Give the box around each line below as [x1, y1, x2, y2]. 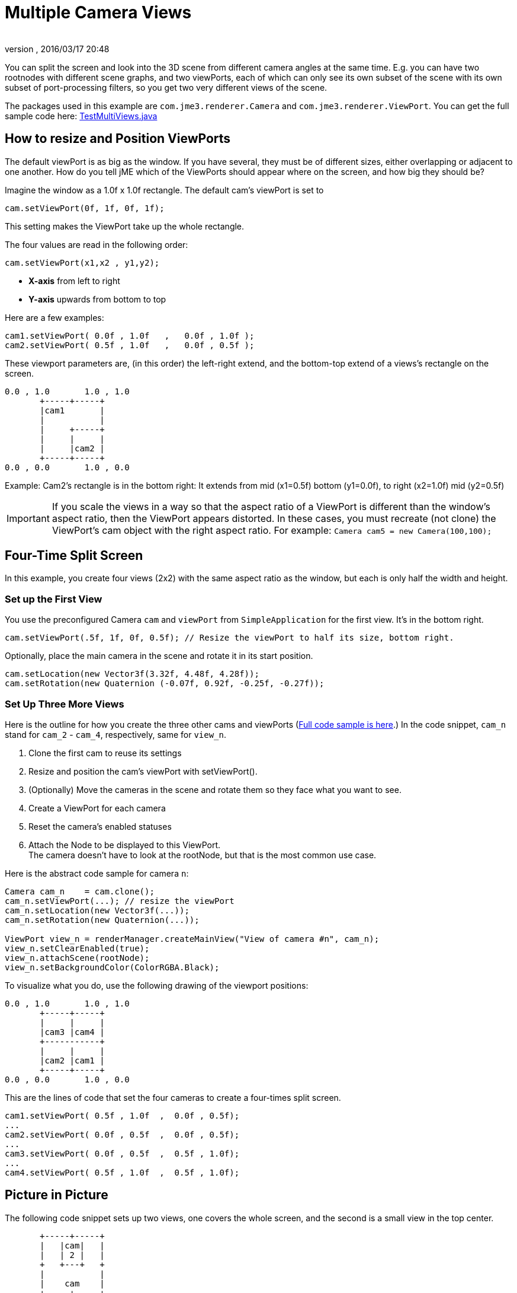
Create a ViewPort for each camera [28, 802, 166, 813]
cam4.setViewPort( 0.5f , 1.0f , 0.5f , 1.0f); [5, 1167, 240, 1177]
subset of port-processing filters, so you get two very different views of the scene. [5, 82, 327, 93]
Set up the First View [5, 593, 102, 605]
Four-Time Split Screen [5, 548, 143, 563]
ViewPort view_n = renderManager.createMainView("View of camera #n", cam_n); [5, 934, 380, 944]
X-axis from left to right [28, 275, 120, 286]
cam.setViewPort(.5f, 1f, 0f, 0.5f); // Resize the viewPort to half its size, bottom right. [5, 633, 454, 643]
